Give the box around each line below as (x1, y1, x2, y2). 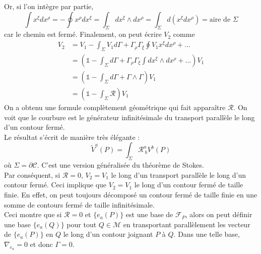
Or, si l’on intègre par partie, (4, 1, 94, 11)
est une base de (125, 209, 173, 220)
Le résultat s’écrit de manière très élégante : (4, 131, 140, 142)
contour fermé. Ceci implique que (4, 179, 107, 190)
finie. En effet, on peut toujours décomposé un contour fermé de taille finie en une (4, 189, 257, 199)
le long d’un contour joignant (63, 229, 153, 239)
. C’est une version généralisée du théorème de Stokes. (37, 160, 204, 170)
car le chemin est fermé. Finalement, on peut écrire (4, 29, 162, 39)
